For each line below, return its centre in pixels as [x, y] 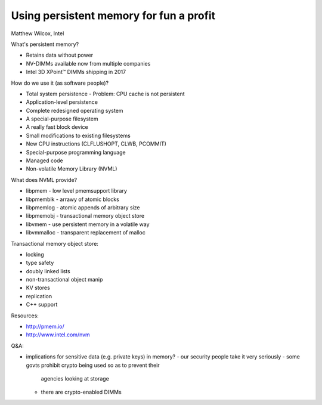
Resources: [25, 316]
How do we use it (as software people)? [60, 83]
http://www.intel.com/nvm [58, 335]
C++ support [42, 305]
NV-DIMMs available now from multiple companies [88, 63]
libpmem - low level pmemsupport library [77, 191]
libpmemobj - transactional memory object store [85, 216]
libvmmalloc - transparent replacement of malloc [86, 233]
